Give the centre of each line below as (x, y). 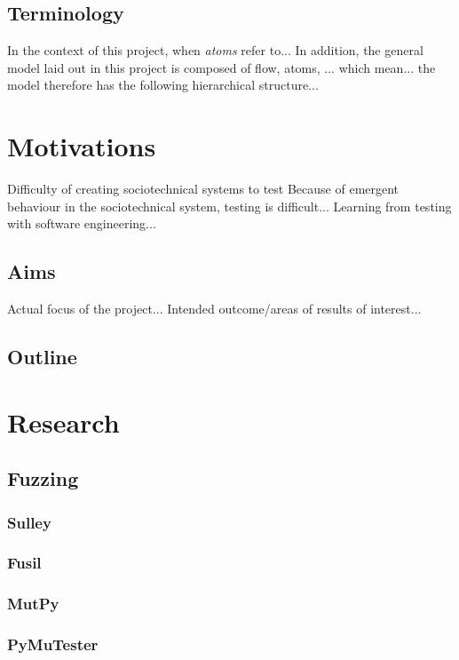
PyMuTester (53, 644)
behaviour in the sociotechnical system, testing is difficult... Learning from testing (229, 206)
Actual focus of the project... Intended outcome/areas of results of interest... (214, 309)
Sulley (29, 522)
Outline (42, 357)
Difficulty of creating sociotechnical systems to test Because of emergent (203, 189)
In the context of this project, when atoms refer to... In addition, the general (215, 50)
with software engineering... (82, 223)
